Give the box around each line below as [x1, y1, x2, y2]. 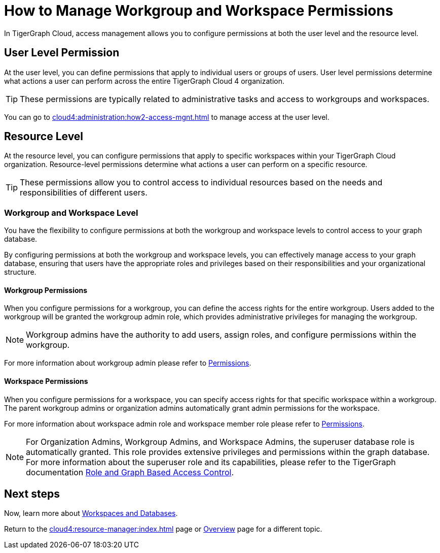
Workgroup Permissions [4, 285, 88, 295]
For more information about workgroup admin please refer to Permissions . [4, 359, 251, 368]
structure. [4, 268, 36, 277]
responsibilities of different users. [20, 187, 148, 198]
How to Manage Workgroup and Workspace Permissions [4, 2, 393, 19]
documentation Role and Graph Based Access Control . [26, 467, 234, 477]
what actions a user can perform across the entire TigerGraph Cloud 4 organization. [4, 76, 284, 85]
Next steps [4, 487, 60, 501]
